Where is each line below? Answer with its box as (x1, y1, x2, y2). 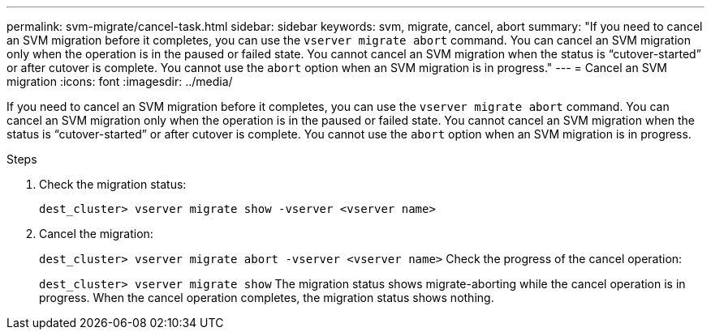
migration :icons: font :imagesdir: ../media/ (6, 74, 233, 88)
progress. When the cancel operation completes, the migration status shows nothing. (39, 291, 494, 304)
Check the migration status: (39, 177, 187, 191)
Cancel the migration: (39, 227, 153, 240)
